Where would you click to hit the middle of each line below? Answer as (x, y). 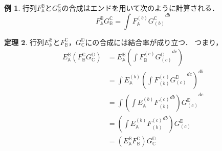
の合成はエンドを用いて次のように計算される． (140, 8)
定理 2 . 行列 (24, 42)
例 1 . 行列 (20, 8)
